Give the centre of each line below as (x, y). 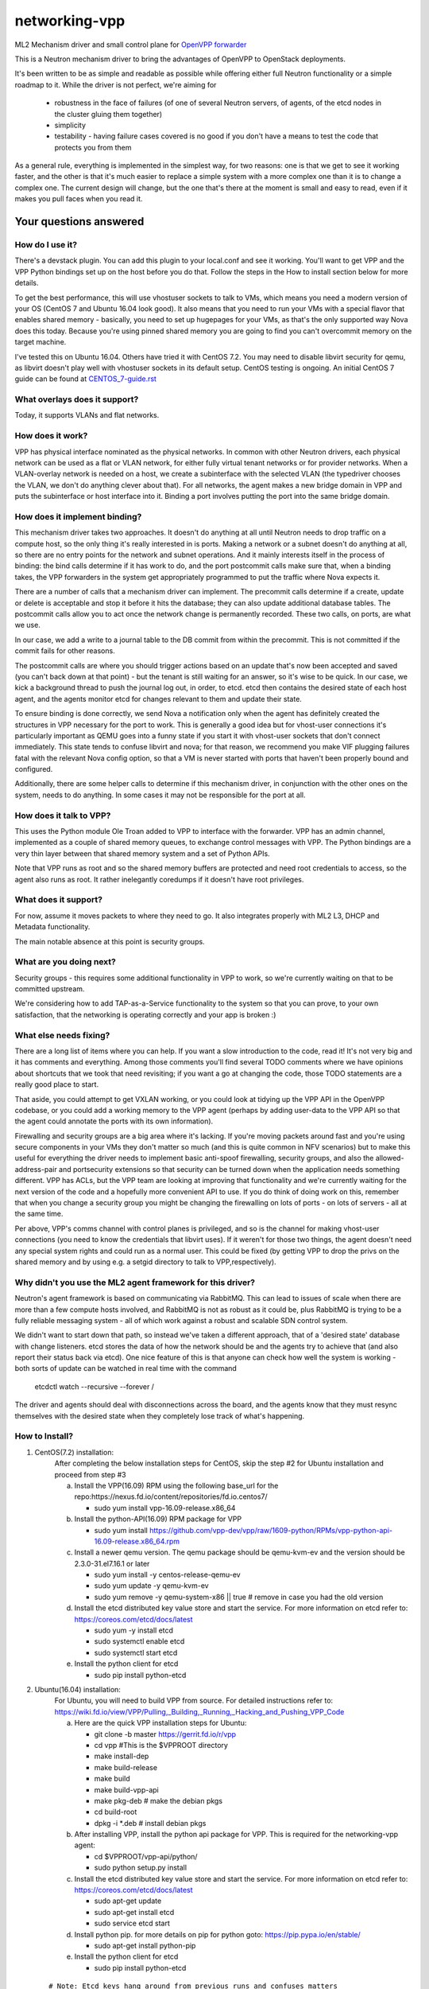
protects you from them (93, 147)
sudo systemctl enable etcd (139, 1641)
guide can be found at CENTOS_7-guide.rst (85, 379)
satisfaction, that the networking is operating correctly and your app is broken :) (145, 1014)
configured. (34, 769)
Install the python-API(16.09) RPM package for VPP (158, 1519)
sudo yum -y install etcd (134, 1630)
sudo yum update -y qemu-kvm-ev (152, 1586)
